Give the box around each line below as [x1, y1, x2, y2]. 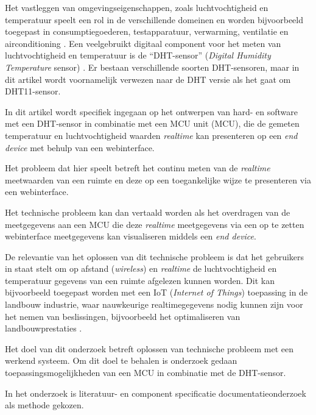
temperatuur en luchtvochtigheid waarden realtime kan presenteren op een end [5, 129, 298, 141]
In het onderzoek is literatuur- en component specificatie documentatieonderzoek [5, 386, 306, 399]
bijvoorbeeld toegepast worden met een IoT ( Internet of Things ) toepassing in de [5, 286, 308, 299]
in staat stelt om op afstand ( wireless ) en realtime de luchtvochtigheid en [5, 262, 277, 275]
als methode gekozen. [5, 399, 84, 411]
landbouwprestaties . [5, 322, 82, 335]
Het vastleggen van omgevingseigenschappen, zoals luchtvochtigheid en [5, 1, 269, 13]
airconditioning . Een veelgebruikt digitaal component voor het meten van [5, 37, 281, 49]
